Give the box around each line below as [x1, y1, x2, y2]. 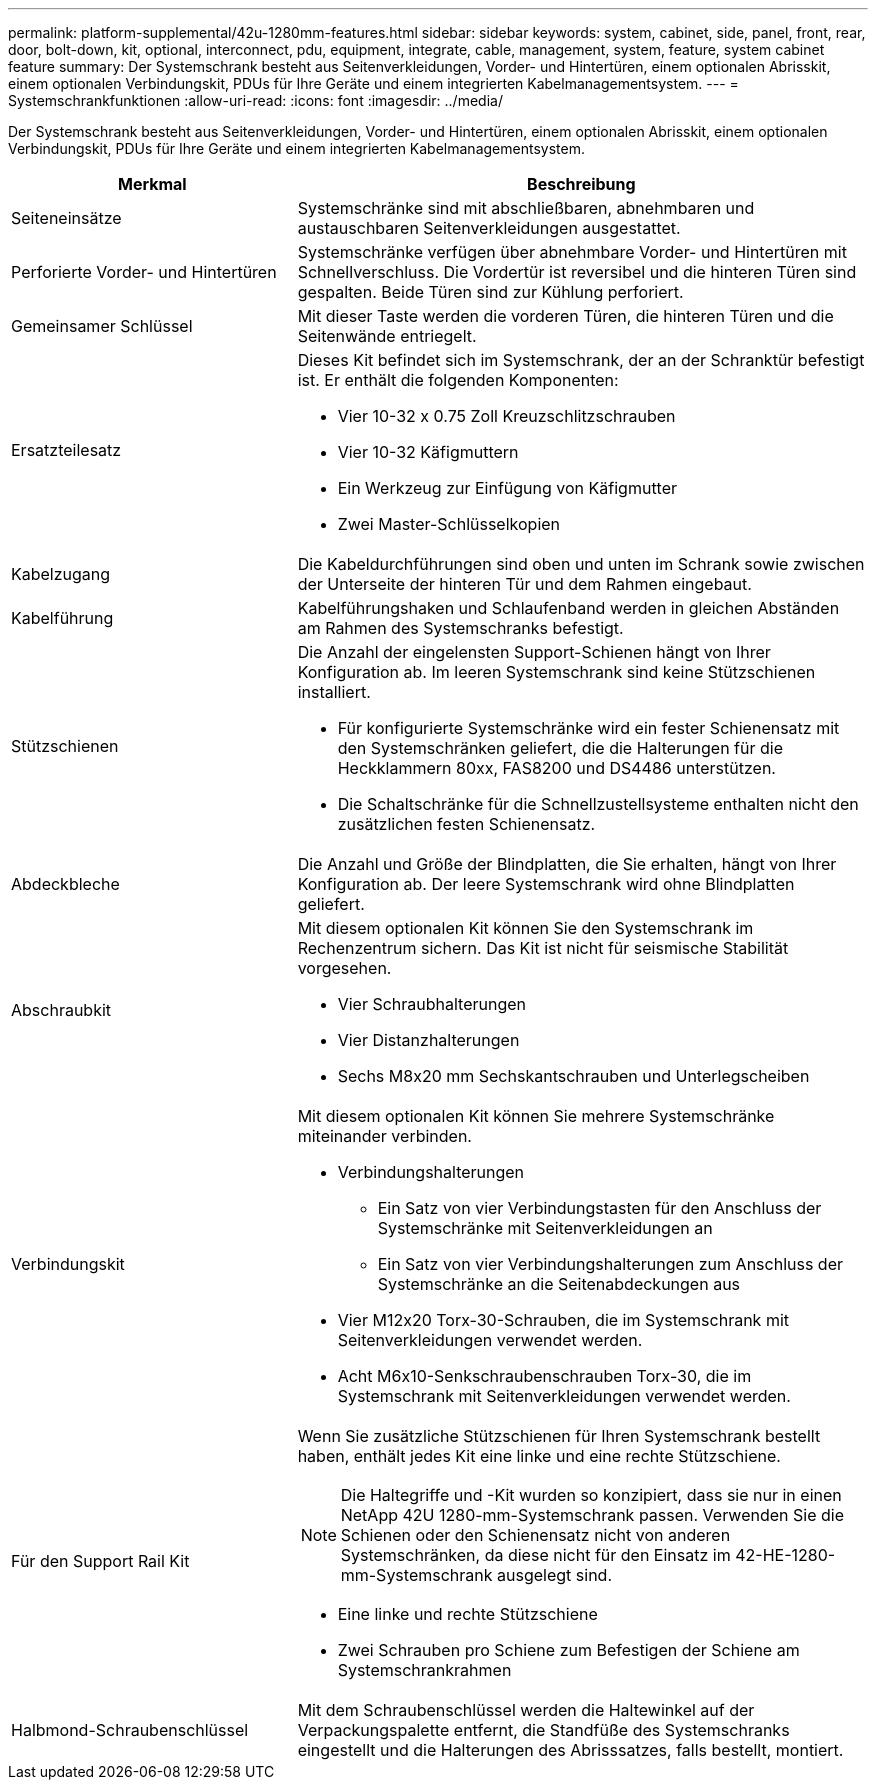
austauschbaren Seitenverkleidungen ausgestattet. [297, 218, 681, 238]
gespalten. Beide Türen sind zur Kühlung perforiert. [297, 282, 684, 302]
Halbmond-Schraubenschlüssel [11, 1720, 249, 1740]
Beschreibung [527, 174, 636, 194]
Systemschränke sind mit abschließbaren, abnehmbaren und [297, 198, 755, 218]
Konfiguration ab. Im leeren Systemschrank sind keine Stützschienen [297, 662, 816, 682]
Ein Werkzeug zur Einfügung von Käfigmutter [337, 478, 678, 498]
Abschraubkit [11, 1000, 112, 1020]
